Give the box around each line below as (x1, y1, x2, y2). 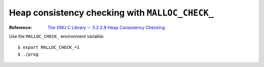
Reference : (9, 24, 32, 30)
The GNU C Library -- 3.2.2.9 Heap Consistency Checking (47, 24, 165, 30)
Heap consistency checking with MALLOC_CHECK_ (9, 7, 214, 18)
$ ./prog (18, 51, 39, 57)
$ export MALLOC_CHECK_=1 (18, 45, 80, 50)
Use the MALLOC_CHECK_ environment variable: (9, 33, 105, 39)
